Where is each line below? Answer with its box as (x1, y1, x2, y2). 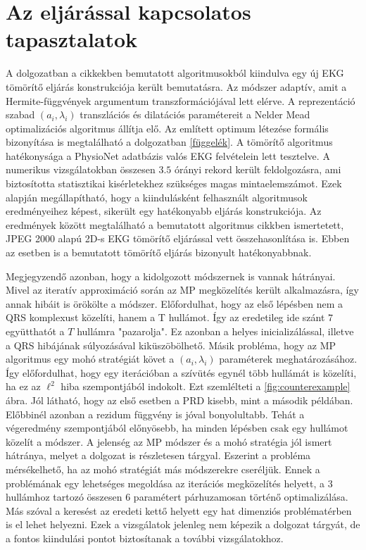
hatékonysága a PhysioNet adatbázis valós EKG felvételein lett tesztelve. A (6, 148, 330, 163)
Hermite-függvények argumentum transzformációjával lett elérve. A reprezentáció (6, 93, 355, 108)
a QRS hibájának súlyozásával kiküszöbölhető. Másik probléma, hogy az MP (6, 337, 336, 352)
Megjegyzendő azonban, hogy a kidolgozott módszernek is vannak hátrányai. (6, 268, 336, 283)
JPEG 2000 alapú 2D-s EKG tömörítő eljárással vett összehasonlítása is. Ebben (6, 231, 350, 246)
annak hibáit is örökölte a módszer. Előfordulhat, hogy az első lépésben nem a (6, 296, 343, 311)
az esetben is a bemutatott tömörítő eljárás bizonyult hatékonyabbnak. (6, 245, 312, 260)
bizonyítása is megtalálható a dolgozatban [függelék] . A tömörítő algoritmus (6, 135, 333, 149)
